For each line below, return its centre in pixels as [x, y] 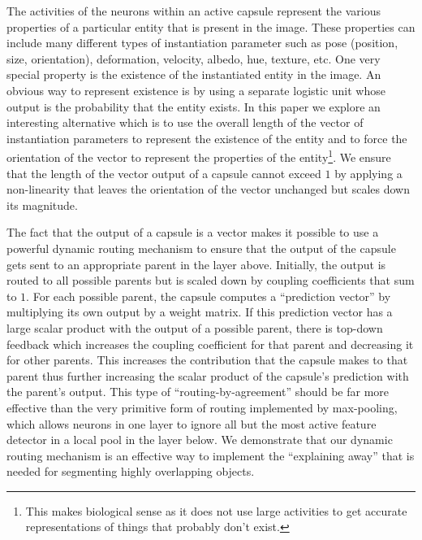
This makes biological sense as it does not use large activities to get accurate [216, 510]
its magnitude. [42, 205]
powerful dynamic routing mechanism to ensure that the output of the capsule [201, 248]
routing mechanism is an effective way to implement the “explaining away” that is [211, 455]
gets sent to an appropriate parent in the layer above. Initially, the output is [196, 264]
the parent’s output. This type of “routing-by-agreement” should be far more [198, 392]
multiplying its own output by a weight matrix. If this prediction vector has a [200, 312]
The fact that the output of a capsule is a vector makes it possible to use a [193, 232]
